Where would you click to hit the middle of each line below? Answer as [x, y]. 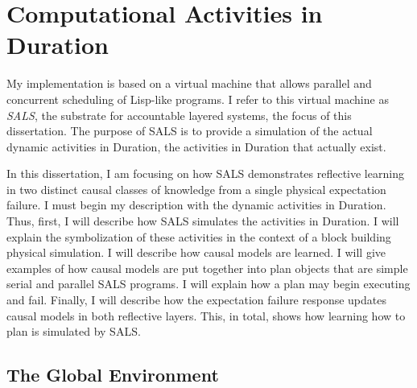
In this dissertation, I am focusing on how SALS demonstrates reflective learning [205, 173]
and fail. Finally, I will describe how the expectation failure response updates [196, 300]
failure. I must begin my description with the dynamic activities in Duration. [196, 205]
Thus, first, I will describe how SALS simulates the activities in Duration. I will [203, 221]
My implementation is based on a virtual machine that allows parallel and [189, 83]
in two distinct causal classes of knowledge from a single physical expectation [196, 189]
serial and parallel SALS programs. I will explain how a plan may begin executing [208, 284]
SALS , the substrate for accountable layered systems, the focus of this [179, 115]
